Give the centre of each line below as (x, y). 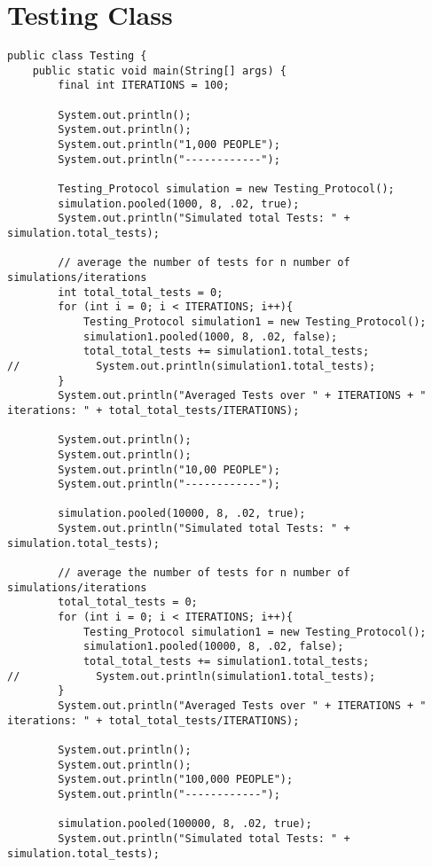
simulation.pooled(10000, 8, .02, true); (182, 514)
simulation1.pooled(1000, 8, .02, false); (210, 336)
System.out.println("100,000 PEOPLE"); (176, 780)
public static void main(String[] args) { (159, 70)
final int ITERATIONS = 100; (144, 86)
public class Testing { (77, 56)
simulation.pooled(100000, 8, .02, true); (185, 824)
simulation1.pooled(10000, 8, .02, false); (213, 647)
